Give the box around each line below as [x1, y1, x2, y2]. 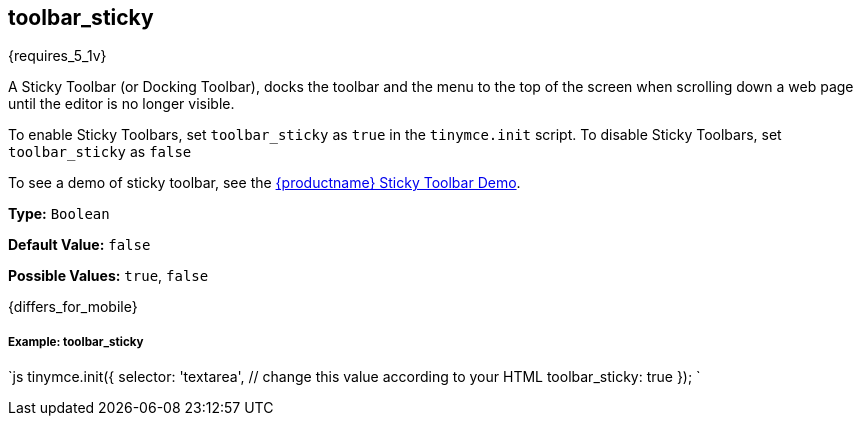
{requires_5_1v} [8, 47, 107, 65]
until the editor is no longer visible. [8, 95, 235, 113]
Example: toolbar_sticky [8, 334, 144, 349]
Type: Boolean [8, 205, 110, 223]
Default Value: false [8, 236, 151, 254]
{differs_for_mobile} [8, 298, 138, 316]
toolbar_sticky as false [8, 143, 192, 161]
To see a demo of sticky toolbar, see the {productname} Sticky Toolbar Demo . [8, 174, 521, 192]
